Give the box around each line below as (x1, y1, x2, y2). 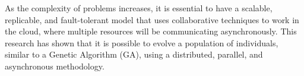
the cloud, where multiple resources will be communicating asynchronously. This (5, 25, 297, 37)
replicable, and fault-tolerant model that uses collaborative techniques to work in (5, 13, 299, 26)
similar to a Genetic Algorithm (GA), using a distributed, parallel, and (5, 48, 263, 61)
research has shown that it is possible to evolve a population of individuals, (5, 36, 278, 49)
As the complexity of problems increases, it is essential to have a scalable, (5, 2, 273, 14)
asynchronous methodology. (5, 59, 104, 72)
